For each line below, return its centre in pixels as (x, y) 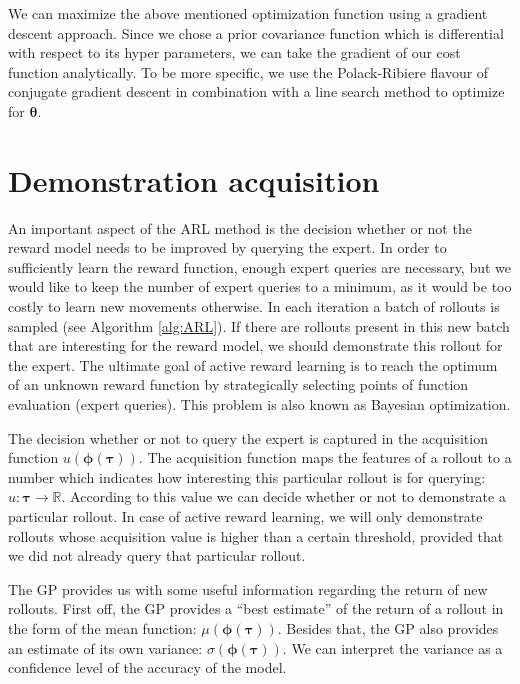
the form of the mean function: (102, 627)
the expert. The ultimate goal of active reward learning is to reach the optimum (253, 364)
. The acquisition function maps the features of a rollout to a (325, 457)
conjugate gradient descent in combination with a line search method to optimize (256, 91)
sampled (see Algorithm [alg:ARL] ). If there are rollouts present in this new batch (259, 325)
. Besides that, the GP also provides (388, 627)
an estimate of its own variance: (105, 647)
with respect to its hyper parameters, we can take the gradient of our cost (234, 52)
